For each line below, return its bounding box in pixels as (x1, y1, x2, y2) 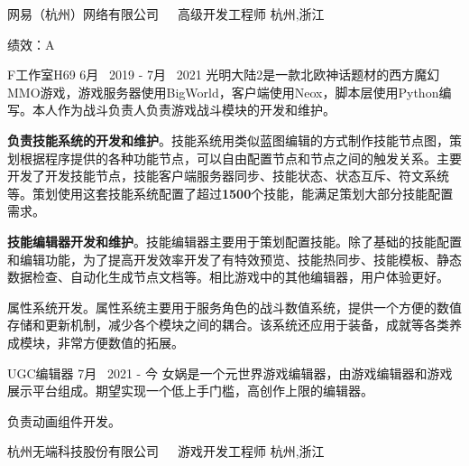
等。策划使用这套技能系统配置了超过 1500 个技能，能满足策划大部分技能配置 (7, 183, 454, 202)
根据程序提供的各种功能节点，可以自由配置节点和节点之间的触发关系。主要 (19, 148, 462, 167)
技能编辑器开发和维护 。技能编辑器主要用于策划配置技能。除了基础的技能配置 (7, 231, 462, 250)
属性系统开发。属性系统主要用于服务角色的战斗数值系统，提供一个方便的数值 (7, 297, 462, 316)
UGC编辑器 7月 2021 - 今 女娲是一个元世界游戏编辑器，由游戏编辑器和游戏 (7, 363, 453, 382)
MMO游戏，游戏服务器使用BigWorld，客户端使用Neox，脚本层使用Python (7, 82, 439, 101)
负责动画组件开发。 (7, 411, 121, 430)
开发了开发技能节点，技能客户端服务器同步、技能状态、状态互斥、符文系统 (7, 166, 449, 185)
